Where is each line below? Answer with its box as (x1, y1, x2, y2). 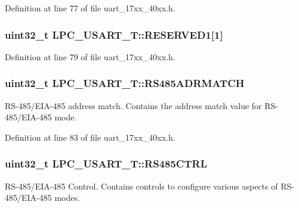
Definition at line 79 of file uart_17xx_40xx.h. (5, 50, 175, 63)
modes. (54, 191, 80, 204)
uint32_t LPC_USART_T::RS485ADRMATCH (5, 76, 245, 91)
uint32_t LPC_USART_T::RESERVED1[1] (5, 27, 223, 42)
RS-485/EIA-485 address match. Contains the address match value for (5, 99, 262, 111)
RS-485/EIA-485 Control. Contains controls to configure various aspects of (5, 179, 278, 192)
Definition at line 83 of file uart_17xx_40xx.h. (5, 131, 175, 143)
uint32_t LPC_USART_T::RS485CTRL (5, 156, 207, 171)
